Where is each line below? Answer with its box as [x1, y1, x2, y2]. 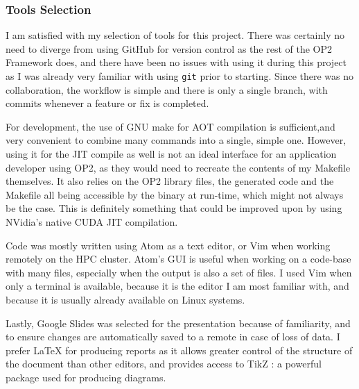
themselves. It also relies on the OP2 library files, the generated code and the [6, 174, 334, 188]
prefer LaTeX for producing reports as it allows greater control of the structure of [6, 342, 353, 357]
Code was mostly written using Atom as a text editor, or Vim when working [6, 238, 331, 252]
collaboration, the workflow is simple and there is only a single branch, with [6, 82, 328, 97]
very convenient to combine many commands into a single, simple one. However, [6, 133, 347, 147]
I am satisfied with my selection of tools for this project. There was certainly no [6, 28, 345, 42]
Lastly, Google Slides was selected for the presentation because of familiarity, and [6, 315, 351, 330]
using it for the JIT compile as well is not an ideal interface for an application [6, 147, 337, 161]
